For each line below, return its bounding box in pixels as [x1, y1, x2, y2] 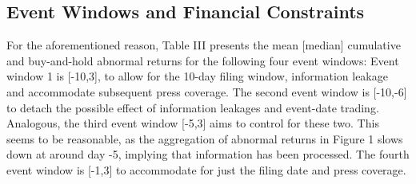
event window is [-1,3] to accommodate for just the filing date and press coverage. [6, 161, 406, 178]
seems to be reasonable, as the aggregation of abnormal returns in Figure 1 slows [6, 130, 403, 147]
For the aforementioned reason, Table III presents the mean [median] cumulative [6, 37, 401, 53]
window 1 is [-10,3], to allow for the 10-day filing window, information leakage [6, 68, 388, 84]
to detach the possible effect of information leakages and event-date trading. [6, 99, 379, 115]
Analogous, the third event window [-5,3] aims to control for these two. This [6, 115, 379, 131]
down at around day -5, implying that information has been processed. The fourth [6, 146, 410, 162]
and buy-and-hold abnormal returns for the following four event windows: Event [6, 52, 399, 69]
